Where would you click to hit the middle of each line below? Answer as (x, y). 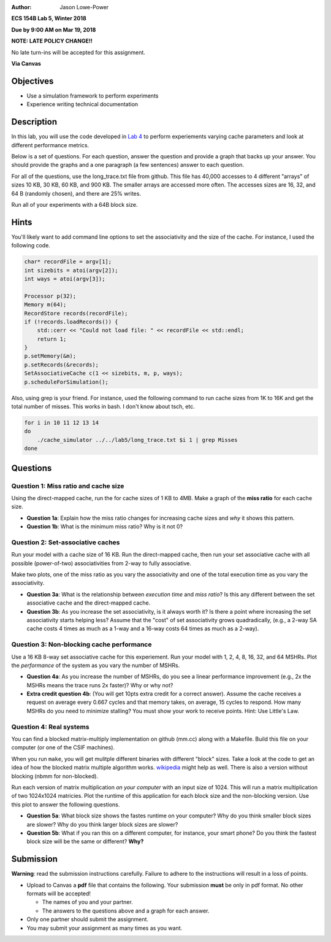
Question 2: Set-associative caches (66, 542)
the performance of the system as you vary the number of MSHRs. (96, 665)
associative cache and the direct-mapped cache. (89, 603)
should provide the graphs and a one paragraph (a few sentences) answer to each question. (128, 165)
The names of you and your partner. (87, 902)
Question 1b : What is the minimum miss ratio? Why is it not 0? (105, 527)
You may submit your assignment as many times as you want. (105, 928)
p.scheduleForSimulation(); (66, 382)
